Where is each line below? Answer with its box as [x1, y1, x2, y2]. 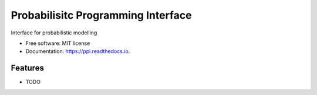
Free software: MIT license [25, 40, 90, 47]
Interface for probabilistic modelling [11, 29, 97, 36]
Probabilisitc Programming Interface [11, 9, 192, 22]
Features [11, 63, 44, 73]
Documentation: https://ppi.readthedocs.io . [25, 48, 130, 55]
